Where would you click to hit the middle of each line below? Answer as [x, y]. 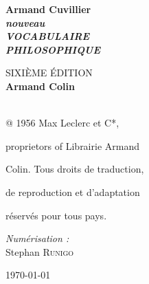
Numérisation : [37, 238]
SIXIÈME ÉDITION [49, 73]
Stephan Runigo [40, 251]
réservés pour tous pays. [56, 215]
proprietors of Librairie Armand [72, 145]
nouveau [25, 22]
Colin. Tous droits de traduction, [75, 169]
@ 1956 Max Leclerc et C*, [62, 123]
